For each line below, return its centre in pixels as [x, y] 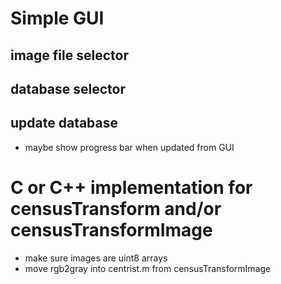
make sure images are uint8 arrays [96, 258]
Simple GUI [57, 18]
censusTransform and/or [116, 208]
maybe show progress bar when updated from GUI [129, 147]
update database [64, 123]
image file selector [69, 55]
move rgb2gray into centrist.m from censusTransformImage [148, 268]
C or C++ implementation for [131, 187]
